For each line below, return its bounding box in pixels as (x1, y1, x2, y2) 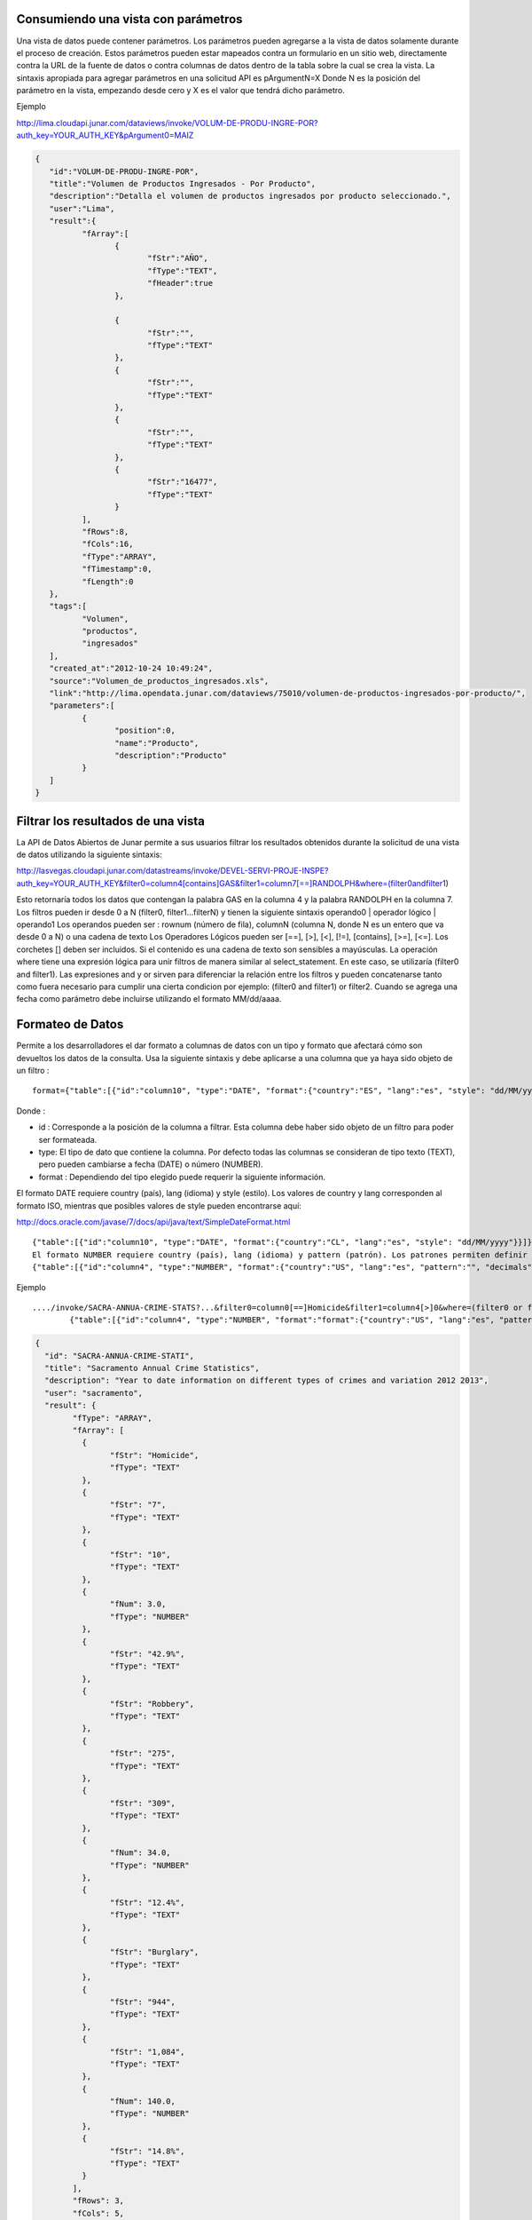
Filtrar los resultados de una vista (16, 813, 206, 829)
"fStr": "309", (109, 1798, 176, 1808)
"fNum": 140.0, (109, 2097, 176, 2106)
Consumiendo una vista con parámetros (16, 12, 243, 27)
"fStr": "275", (109, 1748, 176, 1758)
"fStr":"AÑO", (146, 253, 208, 264)
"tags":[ (49, 601, 88, 612)
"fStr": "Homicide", (109, 1450, 199, 1460)
